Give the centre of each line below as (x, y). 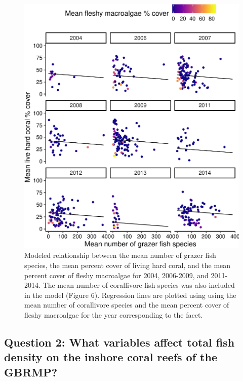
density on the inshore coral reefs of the (111, 357)
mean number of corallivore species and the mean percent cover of (127, 305)
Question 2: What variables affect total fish (119, 342)
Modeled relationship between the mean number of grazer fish (120, 255)
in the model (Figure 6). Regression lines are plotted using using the (130, 295)
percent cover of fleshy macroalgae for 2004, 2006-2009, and (116, 275)
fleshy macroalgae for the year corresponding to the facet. (114, 314)
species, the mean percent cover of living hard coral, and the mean (128, 265)
